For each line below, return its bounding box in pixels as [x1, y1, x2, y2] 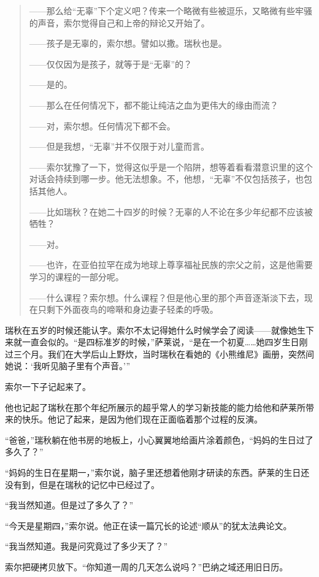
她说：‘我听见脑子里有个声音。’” [5, 359, 131, 372]
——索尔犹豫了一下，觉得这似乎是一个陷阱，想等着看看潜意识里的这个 [29, 160, 313, 173]
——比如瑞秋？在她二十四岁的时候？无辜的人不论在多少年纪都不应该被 [29, 205, 313, 218]
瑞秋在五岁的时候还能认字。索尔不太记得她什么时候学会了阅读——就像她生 [5, 323, 306, 336]
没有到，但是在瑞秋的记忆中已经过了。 [5, 478, 159, 491]
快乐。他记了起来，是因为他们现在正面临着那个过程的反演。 [21, 413, 263, 426]
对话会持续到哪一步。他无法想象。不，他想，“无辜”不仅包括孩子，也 [29, 172, 304, 185]
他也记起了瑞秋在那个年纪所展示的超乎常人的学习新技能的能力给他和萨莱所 [5, 400, 306, 413]
